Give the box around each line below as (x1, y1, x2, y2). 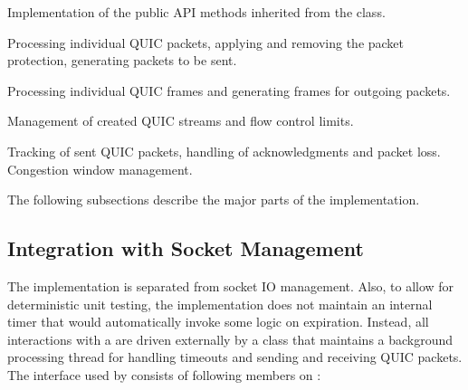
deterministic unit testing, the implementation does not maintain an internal (7, 294, 433, 313)
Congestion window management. (7, 159, 193, 178)
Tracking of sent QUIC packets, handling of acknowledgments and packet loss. (7, 141, 441, 160)
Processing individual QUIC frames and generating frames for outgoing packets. (7, 81, 451, 100)
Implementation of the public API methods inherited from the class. (7, 3, 386, 21)
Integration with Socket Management (7, 234, 364, 262)
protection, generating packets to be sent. (7, 51, 237, 70)
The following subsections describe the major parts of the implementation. (7, 190, 420, 209)
